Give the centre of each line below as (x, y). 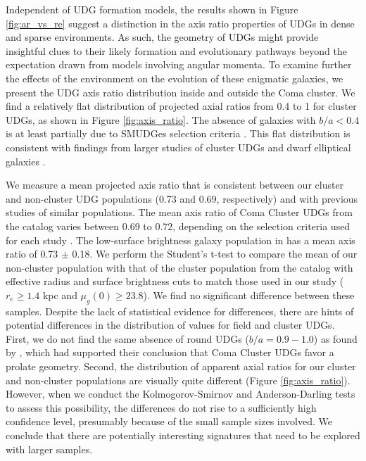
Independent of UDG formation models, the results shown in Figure (152, 9)
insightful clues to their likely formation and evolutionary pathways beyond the (176, 50)
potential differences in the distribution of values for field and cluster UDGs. (170, 325)
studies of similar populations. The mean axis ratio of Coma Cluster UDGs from (179, 212)
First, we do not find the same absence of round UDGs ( (127, 338)
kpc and (60, 295)
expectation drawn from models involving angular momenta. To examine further (179, 64)
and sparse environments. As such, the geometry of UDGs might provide (162, 37)
